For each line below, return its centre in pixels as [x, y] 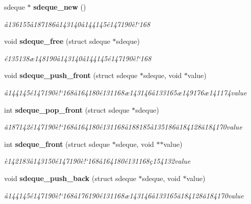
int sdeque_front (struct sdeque [57, 144]
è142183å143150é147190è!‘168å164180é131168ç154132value [97, 161]
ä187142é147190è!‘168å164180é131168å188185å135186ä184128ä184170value [123, 127]
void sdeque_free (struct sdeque [57, 41]
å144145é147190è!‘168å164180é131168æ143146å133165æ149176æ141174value [125, 92]
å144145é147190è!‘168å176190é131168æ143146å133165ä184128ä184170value [124, 195]
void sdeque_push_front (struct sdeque [71, 75]
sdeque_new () [60, 7]
